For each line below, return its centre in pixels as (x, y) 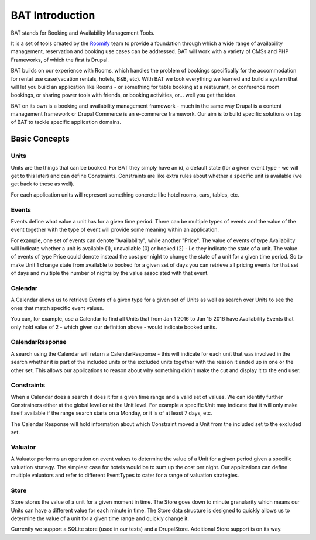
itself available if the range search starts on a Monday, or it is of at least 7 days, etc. (112, 413)
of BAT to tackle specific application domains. (66, 122)
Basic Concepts (40, 139)
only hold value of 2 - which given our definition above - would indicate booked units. (114, 327)
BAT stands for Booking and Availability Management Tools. (83, 33)
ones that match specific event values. (57, 308)
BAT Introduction (53, 15)
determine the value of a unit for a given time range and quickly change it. (100, 518)
